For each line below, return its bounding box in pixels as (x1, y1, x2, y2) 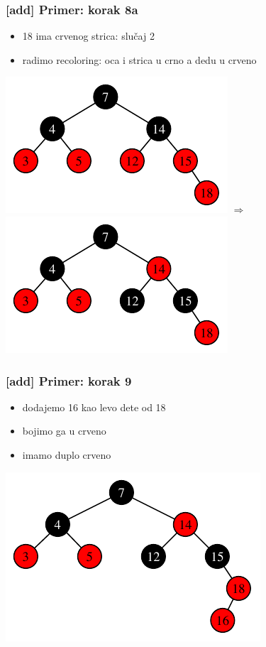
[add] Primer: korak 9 (6, 371, 132, 389)
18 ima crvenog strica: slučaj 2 (22, 28, 155, 43)
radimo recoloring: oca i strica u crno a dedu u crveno (22, 52, 257, 67)
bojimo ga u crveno (22, 423, 106, 438)
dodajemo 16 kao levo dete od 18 (22, 399, 166, 414)
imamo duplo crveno (22, 447, 111, 462)
